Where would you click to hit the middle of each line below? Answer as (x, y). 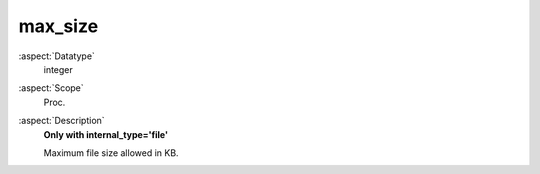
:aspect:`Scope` (51, 88)
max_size (58, 26)
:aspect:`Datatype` (56, 56)
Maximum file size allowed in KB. (111, 152)
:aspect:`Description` (61, 121)
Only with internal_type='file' (106, 134)
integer (58, 69)
